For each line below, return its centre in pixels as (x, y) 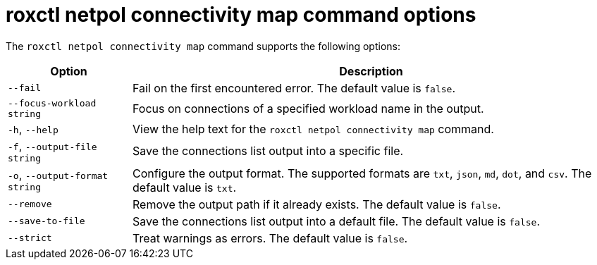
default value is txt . (185, 187)
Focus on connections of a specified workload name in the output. (308, 108)
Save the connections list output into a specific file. (268, 151)
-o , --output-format (58, 175)
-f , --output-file (53, 146)
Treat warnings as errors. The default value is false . (270, 238)
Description (371, 71)
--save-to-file (47, 221)
